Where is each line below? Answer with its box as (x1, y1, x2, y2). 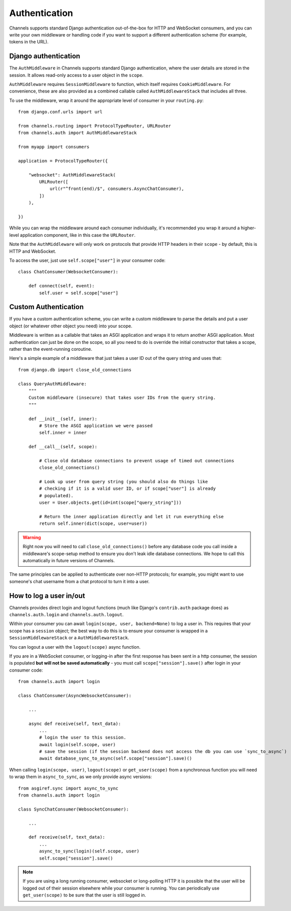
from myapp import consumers (18, 144, 89, 150)
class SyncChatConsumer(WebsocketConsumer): (18, 806, 129, 812)
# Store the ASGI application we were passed (39, 423, 152, 428)
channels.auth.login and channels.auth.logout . (9, 612, 124, 618)
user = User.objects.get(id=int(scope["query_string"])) (39, 500, 182, 506)
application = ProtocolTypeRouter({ (18, 158, 108, 163)
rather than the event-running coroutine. (9, 346, 92, 352)
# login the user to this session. (39, 735, 126, 741)
